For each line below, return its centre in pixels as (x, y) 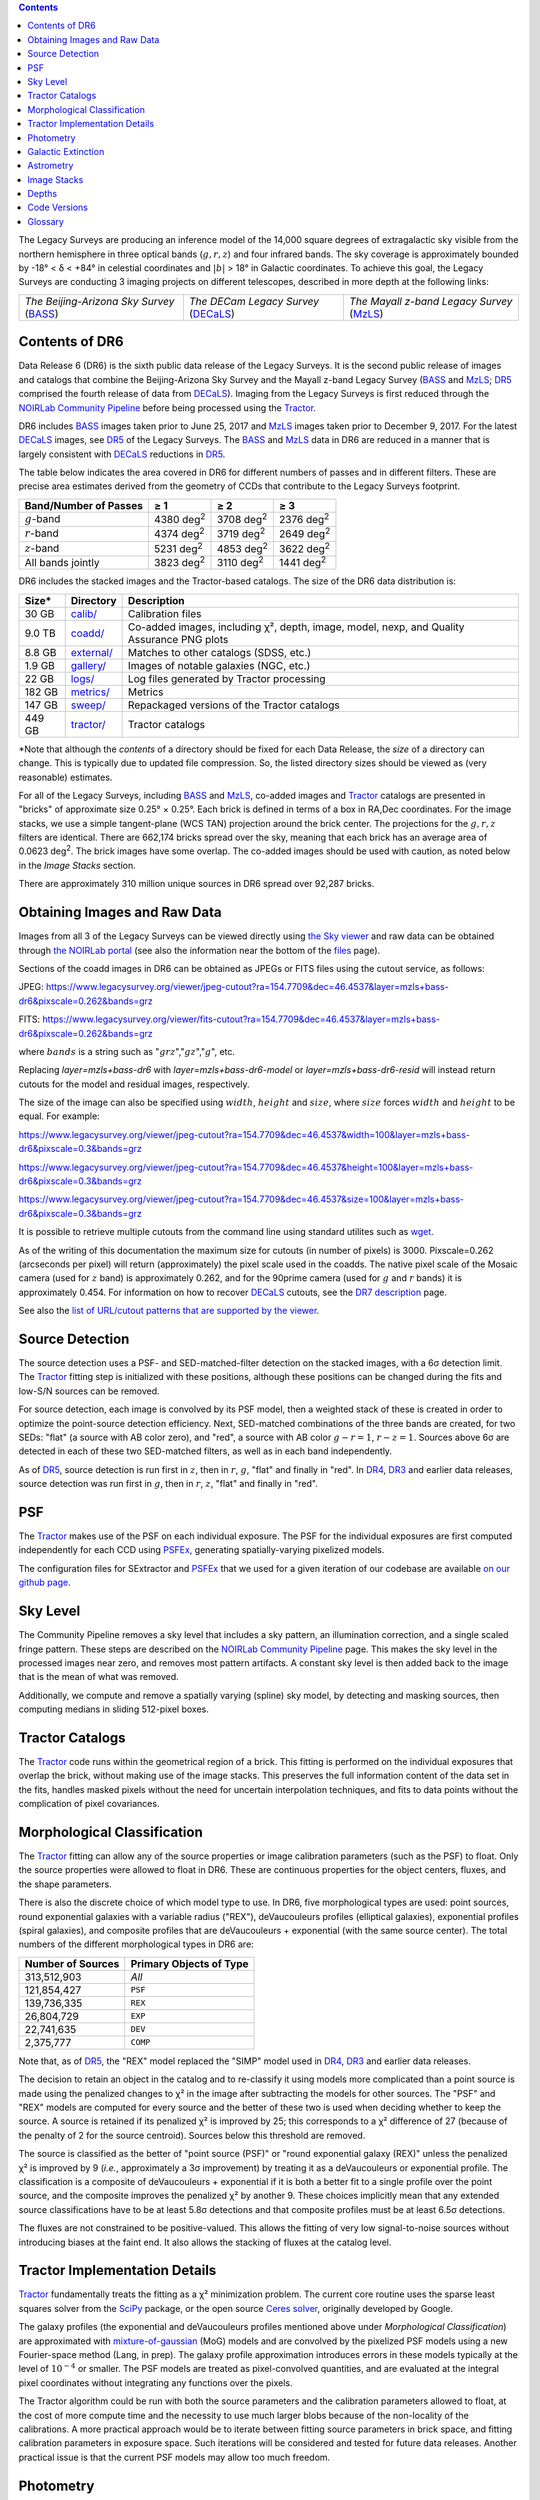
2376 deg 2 (304, 518)
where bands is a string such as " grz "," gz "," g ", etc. (126, 1051)
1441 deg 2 (302, 562)
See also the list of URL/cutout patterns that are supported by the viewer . (169, 1311)
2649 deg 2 (304, 533)
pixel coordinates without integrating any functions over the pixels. (156, 2382)
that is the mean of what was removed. (98, 1677)
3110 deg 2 (240, 562)
